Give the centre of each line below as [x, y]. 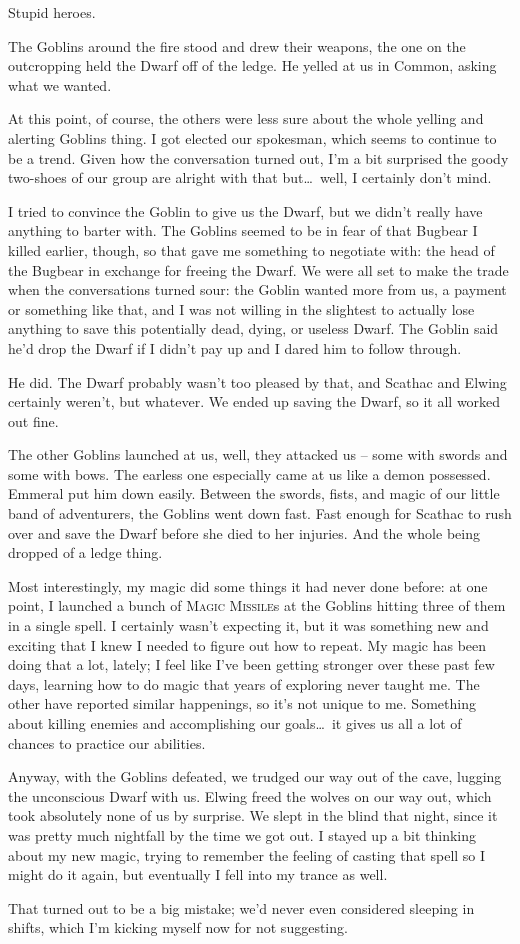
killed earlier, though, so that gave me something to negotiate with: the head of [251, 249]
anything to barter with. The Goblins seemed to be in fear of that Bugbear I [243, 230]
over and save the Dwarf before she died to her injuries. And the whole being [244, 532]
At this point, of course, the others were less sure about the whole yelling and [246, 118]
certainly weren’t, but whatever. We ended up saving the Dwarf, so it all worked [254, 401]
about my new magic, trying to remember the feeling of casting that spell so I [247, 854]
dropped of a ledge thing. [85, 552]
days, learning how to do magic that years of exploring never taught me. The [244, 683]
